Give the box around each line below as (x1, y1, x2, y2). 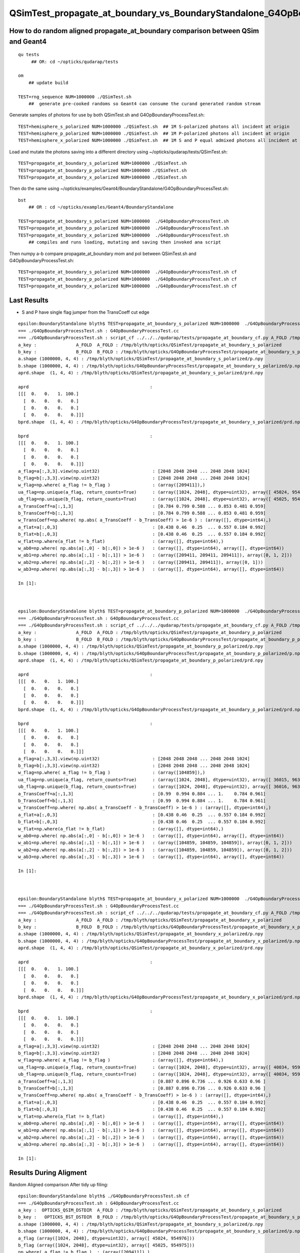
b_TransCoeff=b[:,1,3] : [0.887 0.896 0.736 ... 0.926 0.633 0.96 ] (18, 1085, 266, 1091)
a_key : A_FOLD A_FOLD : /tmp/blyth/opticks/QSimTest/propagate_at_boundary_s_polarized (18, 342, 282, 348)
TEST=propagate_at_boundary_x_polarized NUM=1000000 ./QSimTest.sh (18, 174, 187, 180)
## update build (28, 80, 68, 85)
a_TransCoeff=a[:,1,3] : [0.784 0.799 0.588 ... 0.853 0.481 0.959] (18, 503, 266, 509)
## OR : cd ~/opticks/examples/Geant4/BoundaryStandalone (28, 204, 174, 210)
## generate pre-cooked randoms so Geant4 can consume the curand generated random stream (28, 101, 261, 106)
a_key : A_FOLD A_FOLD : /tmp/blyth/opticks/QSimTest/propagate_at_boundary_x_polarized (18, 917, 282, 923)
